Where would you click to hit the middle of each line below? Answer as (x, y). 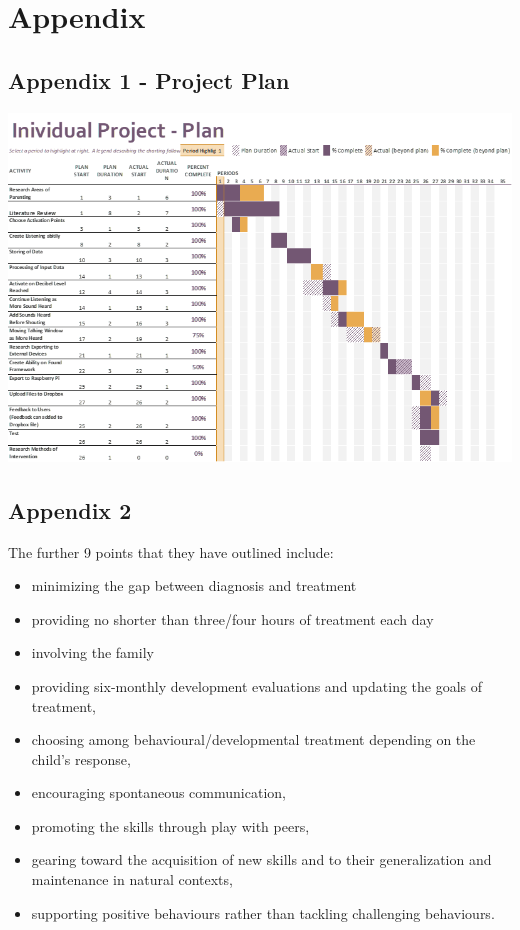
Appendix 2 (70, 509)
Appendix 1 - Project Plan (149, 79)
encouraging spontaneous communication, (158, 792)
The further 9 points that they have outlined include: (171, 551)
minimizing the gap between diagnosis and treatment (194, 585)
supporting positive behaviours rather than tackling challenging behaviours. (263, 912)
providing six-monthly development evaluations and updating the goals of (257, 685)
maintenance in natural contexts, (132, 879)
